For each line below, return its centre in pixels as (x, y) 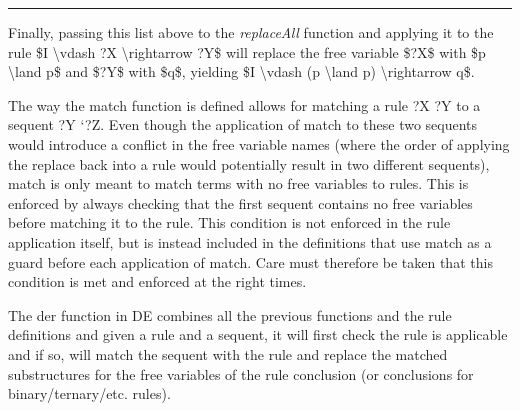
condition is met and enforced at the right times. (157, 281)
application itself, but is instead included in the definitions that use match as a (250, 241)
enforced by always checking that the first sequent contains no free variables (240, 202)
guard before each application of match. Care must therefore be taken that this (250, 261)
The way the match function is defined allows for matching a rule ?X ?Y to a (244, 104)
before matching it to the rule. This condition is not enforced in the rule (229, 222)
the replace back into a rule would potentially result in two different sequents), (249, 163)
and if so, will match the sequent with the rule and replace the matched (228, 353)
